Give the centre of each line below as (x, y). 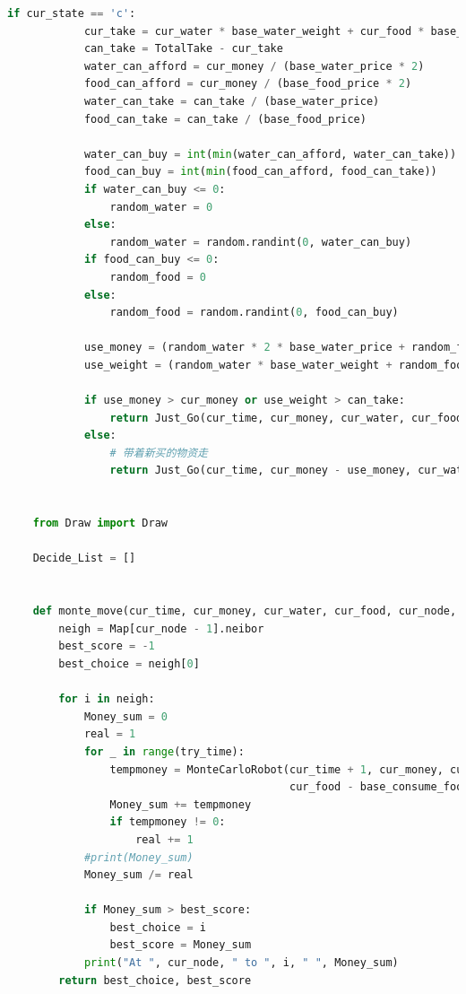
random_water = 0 (161, 207)
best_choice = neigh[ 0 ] (129, 663)
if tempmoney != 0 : (168, 822)
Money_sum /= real (138, 875)
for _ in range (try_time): (164, 751)
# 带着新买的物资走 (159, 453)
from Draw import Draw (100, 523)
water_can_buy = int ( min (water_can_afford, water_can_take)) (270, 154)
